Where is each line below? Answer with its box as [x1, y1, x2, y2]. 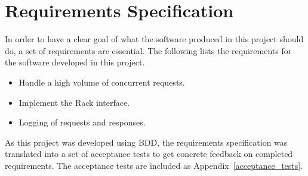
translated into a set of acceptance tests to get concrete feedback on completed [5, 147, 293, 160]
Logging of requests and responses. [19, 116, 146, 128]
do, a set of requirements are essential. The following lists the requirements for [5, 44, 292, 56]
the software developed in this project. [5, 56, 145, 68]
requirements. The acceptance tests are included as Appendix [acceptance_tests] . [5, 159, 303, 171]
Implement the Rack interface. [19, 96, 130, 108]
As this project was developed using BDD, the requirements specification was [5, 136, 288, 148]
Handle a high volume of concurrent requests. [19, 76, 185, 88]
